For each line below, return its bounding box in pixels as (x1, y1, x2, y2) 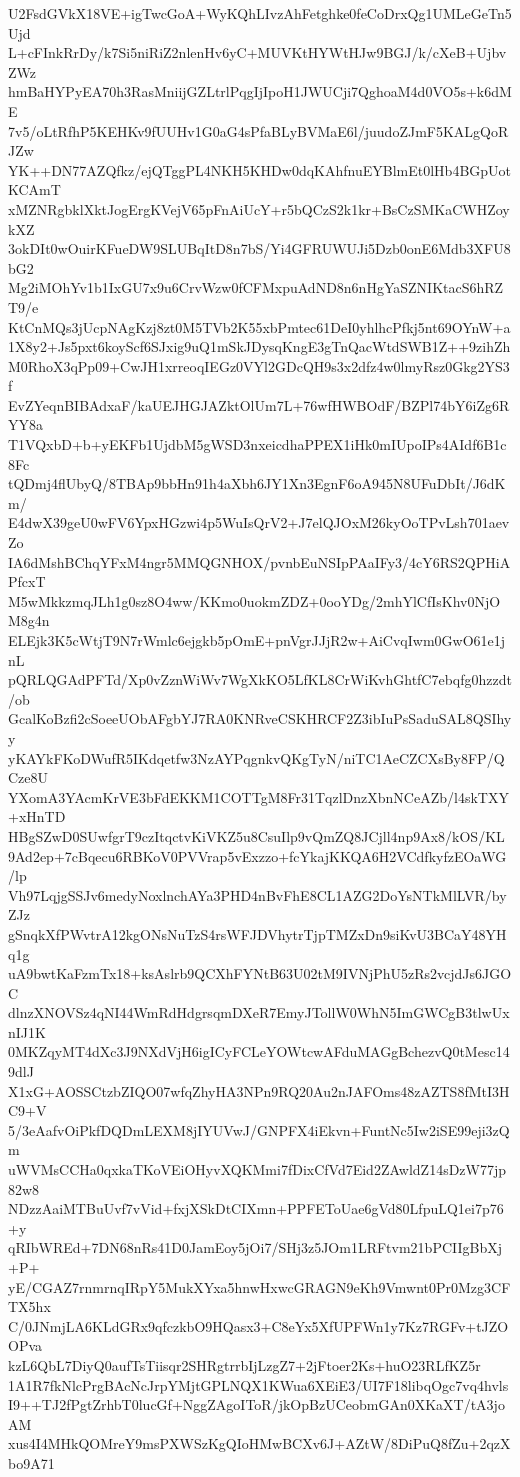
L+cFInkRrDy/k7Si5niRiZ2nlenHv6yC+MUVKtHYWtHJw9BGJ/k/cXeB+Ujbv (8, 42, 507, 63)
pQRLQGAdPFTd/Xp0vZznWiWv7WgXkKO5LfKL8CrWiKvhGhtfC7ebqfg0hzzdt (8, 669, 512, 690)
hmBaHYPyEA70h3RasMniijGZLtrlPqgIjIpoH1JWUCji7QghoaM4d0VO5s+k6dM (8, 81, 512, 102)
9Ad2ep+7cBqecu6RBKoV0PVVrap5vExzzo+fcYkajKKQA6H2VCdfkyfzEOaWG (8, 845, 507, 866)
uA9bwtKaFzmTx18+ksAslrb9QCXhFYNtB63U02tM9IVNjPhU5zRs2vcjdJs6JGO (8, 963, 512, 984)
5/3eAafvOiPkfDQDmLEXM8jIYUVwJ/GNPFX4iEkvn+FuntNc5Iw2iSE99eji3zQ (8, 1119, 510, 1140)
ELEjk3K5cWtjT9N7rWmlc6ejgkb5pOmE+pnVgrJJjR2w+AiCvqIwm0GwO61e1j (8, 630, 506, 650)
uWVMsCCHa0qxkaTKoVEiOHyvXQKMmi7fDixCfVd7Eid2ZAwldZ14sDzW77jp (8, 1159, 507, 1180)
